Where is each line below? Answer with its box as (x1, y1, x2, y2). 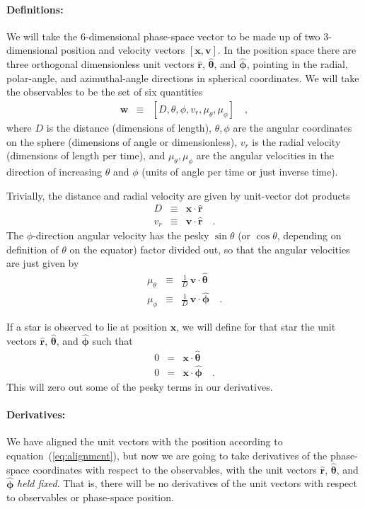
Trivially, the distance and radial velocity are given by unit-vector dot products (6, 188, 350, 202)
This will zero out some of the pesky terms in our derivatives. (6, 379, 273, 394)
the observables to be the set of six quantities (6, 84, 203, 99)
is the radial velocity (252, 134, 341, 149)
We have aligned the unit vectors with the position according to (6, 434, 283, 449)
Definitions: (6, 1, 64, 16)
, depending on (277, 228, 342, 243)
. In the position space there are (217, 42, 357, 57)
